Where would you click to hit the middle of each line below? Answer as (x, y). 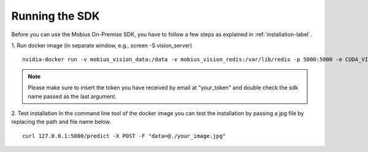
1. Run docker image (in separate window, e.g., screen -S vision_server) (102, 45)
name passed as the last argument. (72, 96)
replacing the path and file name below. (61, 122)
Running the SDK (56, 16)
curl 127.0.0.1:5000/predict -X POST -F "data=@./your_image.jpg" (124, 136)
